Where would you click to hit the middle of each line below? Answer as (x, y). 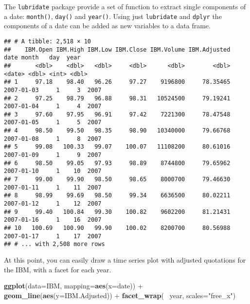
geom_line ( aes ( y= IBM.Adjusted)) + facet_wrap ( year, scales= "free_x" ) (120, 295)
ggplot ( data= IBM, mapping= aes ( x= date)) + (73, 286)
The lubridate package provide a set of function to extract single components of (125, 6)
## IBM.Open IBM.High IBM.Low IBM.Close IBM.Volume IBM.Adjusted (117, 49)
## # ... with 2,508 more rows (54, 244)
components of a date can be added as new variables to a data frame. (107, 26)
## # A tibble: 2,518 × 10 (47, 41)
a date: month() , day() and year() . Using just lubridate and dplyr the (113, 16)
